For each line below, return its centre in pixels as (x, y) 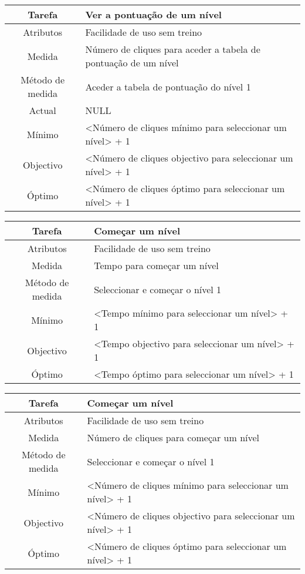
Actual (43, 110)
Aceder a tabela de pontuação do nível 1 (168, 86)
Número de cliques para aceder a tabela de (173, 49)
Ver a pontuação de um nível (153, 14)
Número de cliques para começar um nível (173, 437)
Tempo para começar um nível (156, 265)
